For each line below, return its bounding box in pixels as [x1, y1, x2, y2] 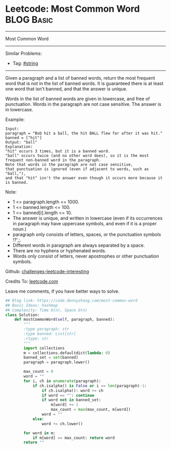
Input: [5, 126, 19, 131]
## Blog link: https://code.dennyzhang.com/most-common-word [5, 298, 138, 303]
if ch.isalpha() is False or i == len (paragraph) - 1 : [32, 383, 147, 388]
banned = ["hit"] [5, 135, 42, 140]
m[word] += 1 [50, 402, 79, 408]
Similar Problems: [5, 50, 42, 56]
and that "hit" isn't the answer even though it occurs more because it [5, 175, 163, 180]
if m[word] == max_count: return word [32, 435, 115, 440]
